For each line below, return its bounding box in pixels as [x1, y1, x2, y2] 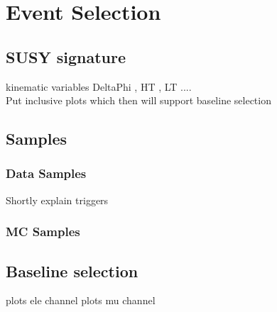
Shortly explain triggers [6, 192, 109, 207]
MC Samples [6, 223, 80, 240]
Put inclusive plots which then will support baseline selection [6, 93, 271, 108]
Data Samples [6, 165, 87, 182]
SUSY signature [6, 45, 126, 67]
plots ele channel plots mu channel [6, 293, 156, 308]
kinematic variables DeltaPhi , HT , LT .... [6, 79, 192, 94]
